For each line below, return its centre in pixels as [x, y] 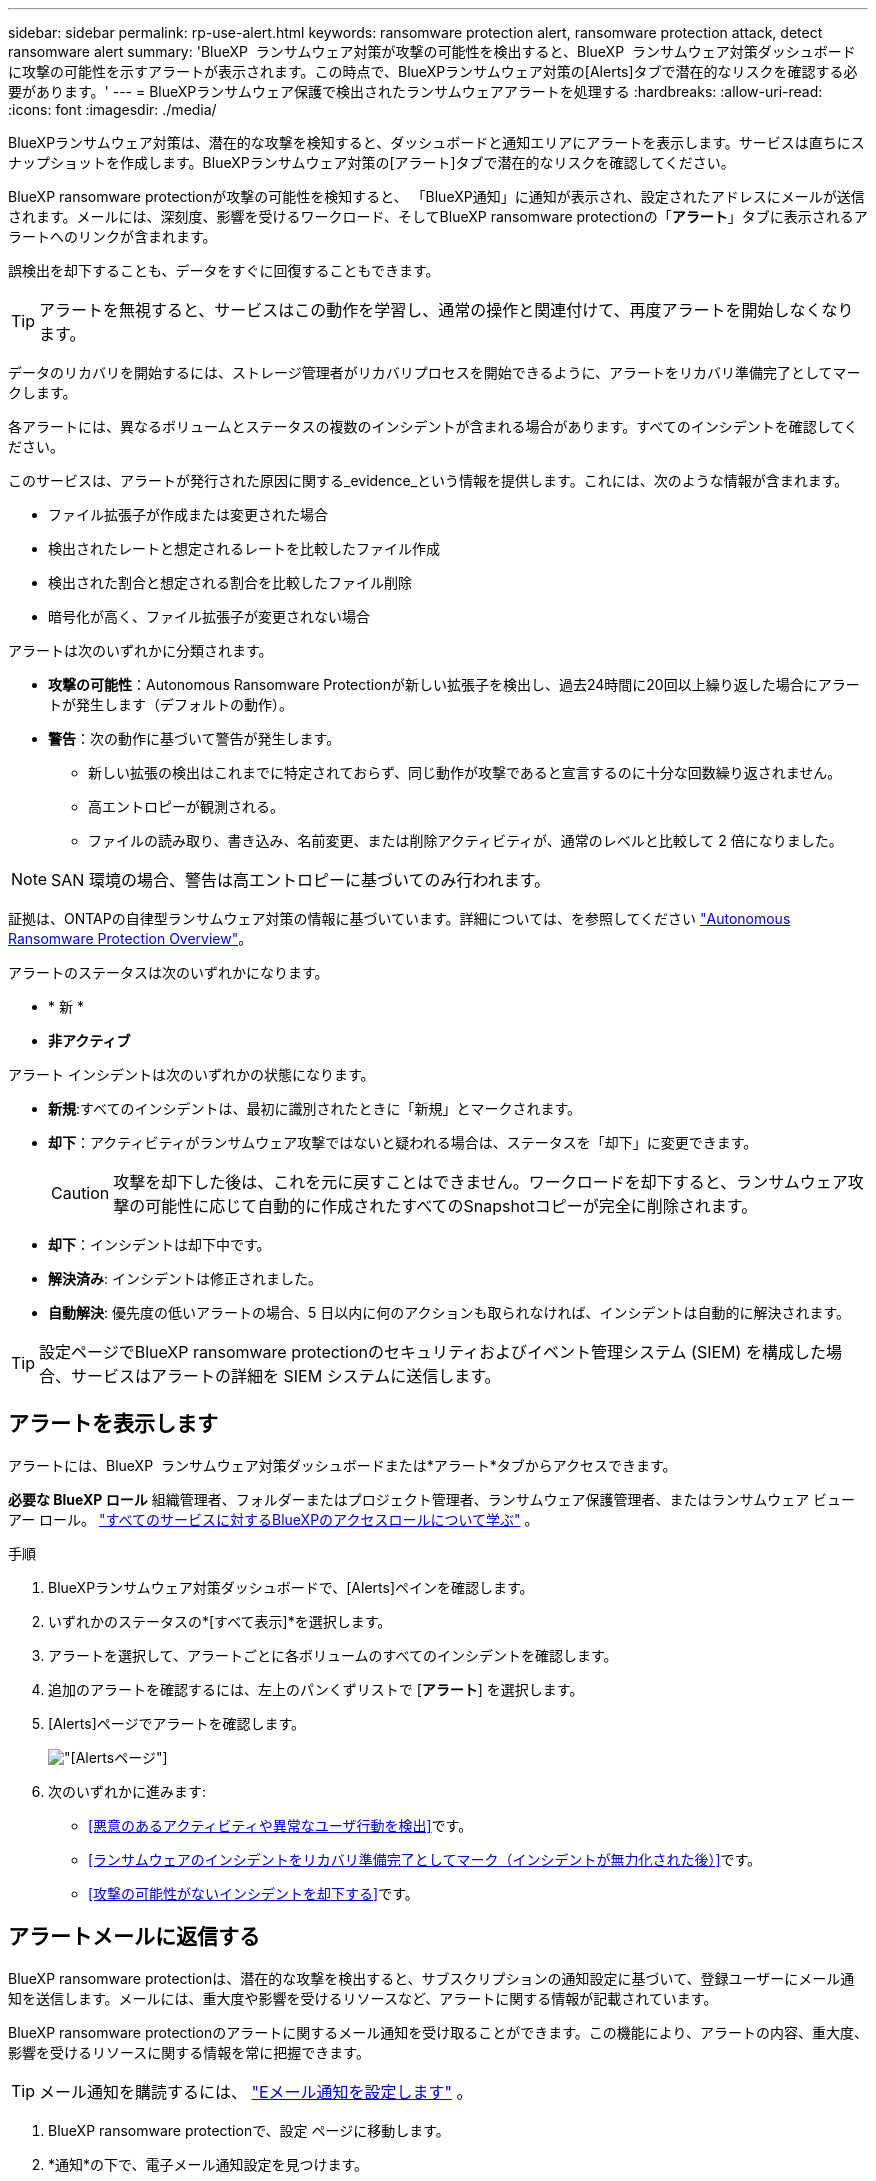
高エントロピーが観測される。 [186, 806]
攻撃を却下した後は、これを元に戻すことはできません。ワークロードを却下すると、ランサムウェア [480, 1182]
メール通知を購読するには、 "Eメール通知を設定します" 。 [256, 2091]
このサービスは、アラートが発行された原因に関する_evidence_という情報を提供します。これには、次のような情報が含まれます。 [428, 480]
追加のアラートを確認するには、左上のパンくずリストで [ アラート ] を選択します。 [316, 1689]
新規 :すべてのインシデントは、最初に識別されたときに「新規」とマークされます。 [315, 1108]
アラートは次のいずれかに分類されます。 [140, 650]
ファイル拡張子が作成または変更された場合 [188, 514]
